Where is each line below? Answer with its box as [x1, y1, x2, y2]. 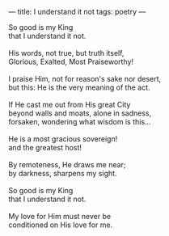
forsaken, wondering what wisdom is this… [8, 117, 151, 126]
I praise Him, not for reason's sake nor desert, [8, 74, 162, 83]
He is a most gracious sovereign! [8, 134, 118, 144]
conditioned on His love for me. [8, 220, 113, 230]
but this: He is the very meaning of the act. [8, 82, 151, 92]
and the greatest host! [8, 143, 82, 152]
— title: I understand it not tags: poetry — [8, 7, 146, 16]
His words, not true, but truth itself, [8, 48, 125, 57]
